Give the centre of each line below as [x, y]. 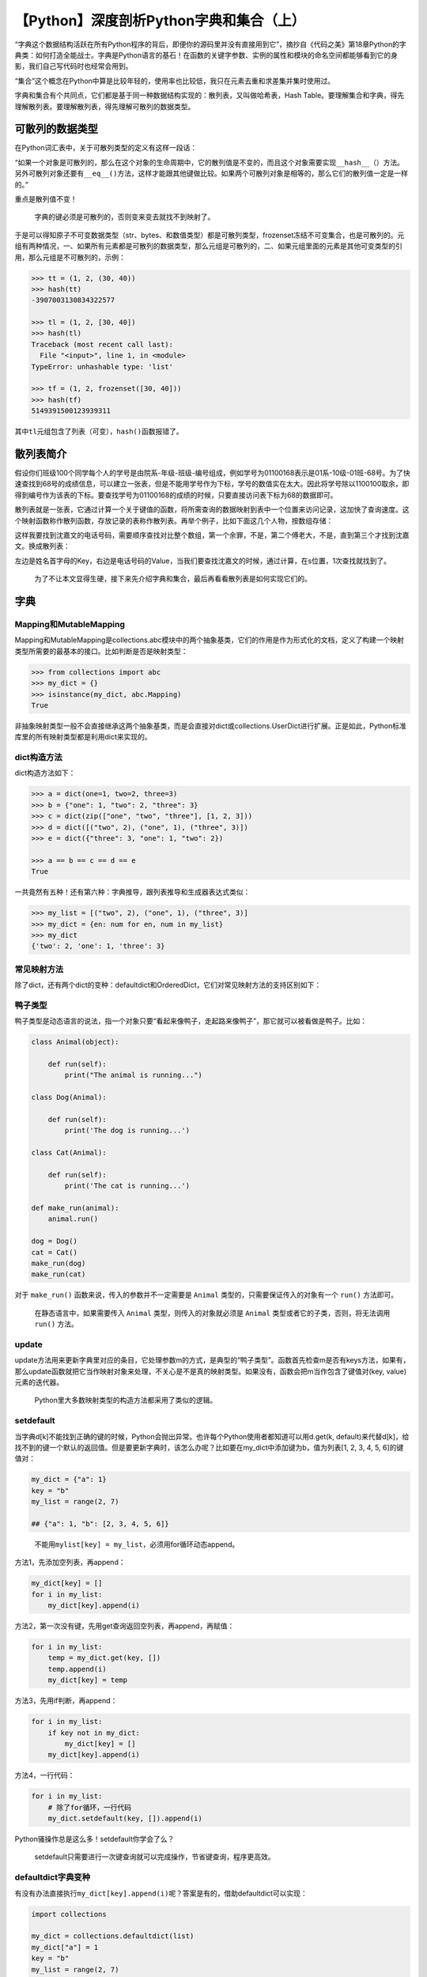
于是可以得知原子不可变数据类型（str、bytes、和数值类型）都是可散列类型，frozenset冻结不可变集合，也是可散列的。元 [210, 235]
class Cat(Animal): [69, 1153]
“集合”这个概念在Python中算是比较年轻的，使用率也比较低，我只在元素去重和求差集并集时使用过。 [175, 81]
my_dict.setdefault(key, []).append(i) [125, 1818]
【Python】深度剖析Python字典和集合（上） [160, 21]
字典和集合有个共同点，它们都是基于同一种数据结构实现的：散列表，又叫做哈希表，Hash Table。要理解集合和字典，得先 [210, 96]
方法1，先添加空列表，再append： [70, 1563]
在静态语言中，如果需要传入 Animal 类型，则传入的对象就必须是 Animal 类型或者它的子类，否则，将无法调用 [212, 1313]
